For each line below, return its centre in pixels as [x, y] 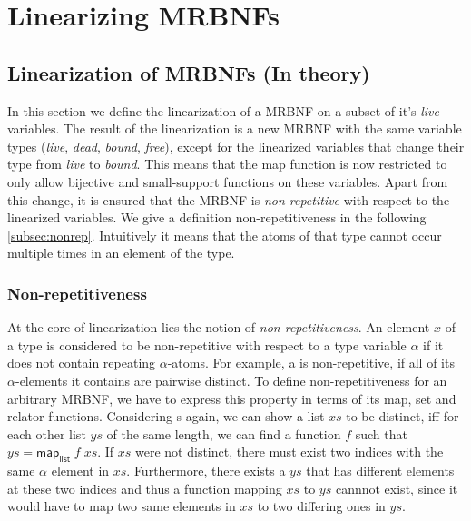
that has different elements [380, 471]
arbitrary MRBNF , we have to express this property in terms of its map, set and [232, 398]
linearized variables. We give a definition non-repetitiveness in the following [217, 217]
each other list [47, 433]
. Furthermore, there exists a [206, 471]
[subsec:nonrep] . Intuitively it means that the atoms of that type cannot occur [225, 235]
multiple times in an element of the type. [121, 253]
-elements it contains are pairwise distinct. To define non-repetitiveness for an [231, 380]
